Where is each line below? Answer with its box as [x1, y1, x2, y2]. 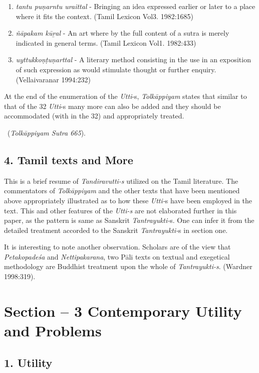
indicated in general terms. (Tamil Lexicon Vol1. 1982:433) [16, 37, 196, 48]
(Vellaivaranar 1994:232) [16, 74, 91, 84]
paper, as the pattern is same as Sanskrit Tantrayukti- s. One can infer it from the [4, 215, 254, 225]
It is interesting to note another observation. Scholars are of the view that [4, 241, 231, 252]
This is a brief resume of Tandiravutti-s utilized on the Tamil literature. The [4, 175, 238, 186]
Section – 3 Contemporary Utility [4, 300, 242, 321]
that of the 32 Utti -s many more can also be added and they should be [4, 100, 221, 111]
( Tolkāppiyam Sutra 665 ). [7, 127, 86, 138]
